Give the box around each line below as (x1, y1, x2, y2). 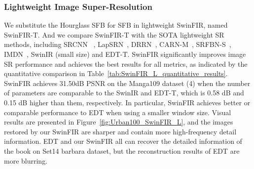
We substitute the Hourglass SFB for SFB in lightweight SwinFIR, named (4, 20, 228, 30)
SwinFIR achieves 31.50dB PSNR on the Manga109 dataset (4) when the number (4, 78, 251, 88)
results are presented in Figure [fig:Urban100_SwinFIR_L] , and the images (4, 117, 233, 127)
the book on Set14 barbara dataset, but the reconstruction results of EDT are (4, 145, 240, 156)
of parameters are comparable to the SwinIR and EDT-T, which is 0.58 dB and (4, 87, 244, 98)
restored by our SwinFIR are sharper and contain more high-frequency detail (4, 126, 237, 136)
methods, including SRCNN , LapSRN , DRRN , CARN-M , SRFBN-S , (4, 39, 231, 49)
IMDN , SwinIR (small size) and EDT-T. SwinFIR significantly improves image (4, 49, 246, 59)
